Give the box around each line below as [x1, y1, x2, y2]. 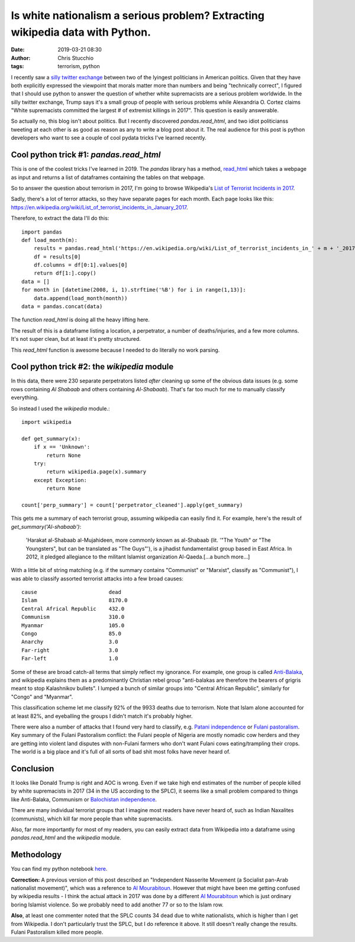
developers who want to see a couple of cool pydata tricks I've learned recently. [11, 134, 206, 142]
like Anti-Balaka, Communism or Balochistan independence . [11, 796, 157, 803]
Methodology [11, 850, 62, 860]
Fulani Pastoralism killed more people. [11, 928, 104, 935]
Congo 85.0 [21, 630, 121, 637]
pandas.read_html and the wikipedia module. [11, 834, 121, 841]
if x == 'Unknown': [33, 443, 91, 451]
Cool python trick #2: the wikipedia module [11, 362, 174, 372]
